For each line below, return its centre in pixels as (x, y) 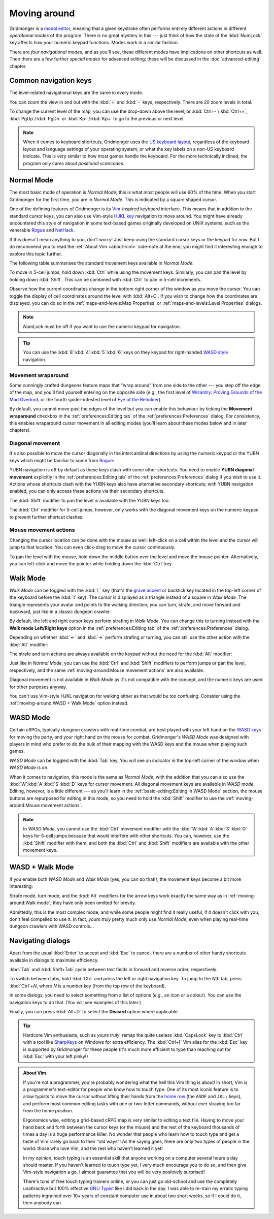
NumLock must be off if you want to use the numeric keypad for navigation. (102, 326)
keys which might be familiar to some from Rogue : (62, 460)
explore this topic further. (36, 253)
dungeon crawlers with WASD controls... (52, 926)
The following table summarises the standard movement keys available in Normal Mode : (101, 263)
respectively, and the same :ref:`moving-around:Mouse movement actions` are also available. (107, 670)
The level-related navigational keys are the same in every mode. (76, 93)
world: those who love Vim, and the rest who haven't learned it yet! (93, 1148)
